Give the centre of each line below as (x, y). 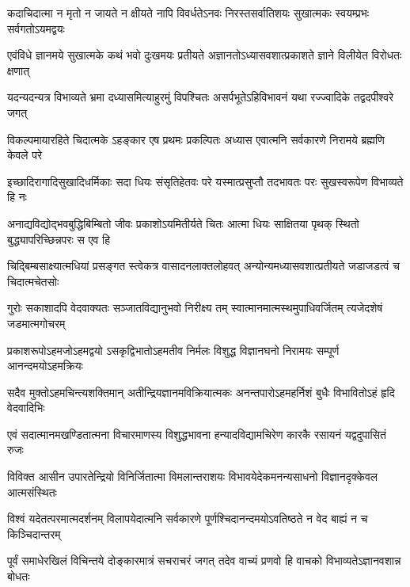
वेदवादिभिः (26, 408)
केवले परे (25, 155)
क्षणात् (19, 70)
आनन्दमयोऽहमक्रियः (45, 366)
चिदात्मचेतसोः (33, 281)
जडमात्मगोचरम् (36, 323)
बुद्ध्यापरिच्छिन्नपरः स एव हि (59, 239)
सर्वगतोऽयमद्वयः (36, 28)
